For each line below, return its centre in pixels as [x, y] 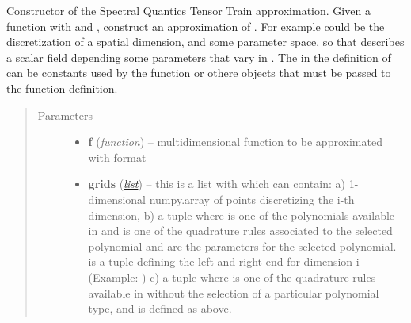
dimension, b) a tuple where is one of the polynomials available [242, 215]
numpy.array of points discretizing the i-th [252, 199]
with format [117, 157]
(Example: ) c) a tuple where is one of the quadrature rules [232, 277]
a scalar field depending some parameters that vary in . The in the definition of [199, 57]
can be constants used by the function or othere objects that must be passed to [199, 73]
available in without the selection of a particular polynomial [234, 292]
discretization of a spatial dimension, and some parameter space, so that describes [205, 42]
